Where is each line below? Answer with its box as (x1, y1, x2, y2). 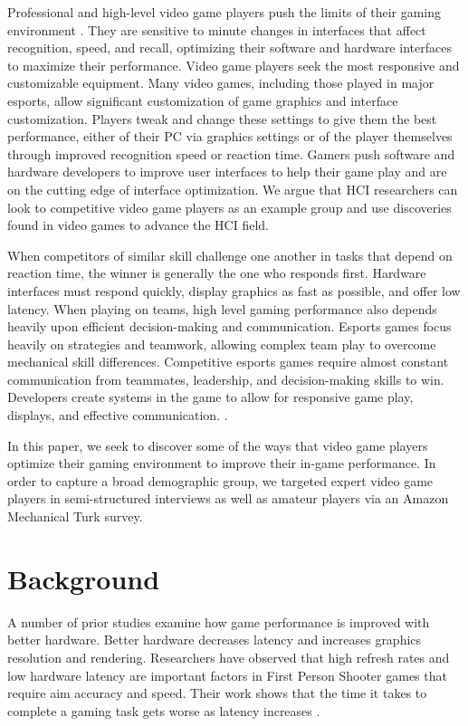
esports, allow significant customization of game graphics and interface (7, 91, 398, 110)
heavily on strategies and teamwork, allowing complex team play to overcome (7, 334, 436, 353)
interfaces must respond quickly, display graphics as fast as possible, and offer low (7, 281, 461, 300)
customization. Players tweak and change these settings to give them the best (7, 109, 437, 128)
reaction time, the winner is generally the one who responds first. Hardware (7, 263, 426, 282)
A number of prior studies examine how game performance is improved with (7, 612, 430, 631)
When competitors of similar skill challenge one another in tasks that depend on (7, 245, 453, 264)
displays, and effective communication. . (7, 406, 228, 425)
